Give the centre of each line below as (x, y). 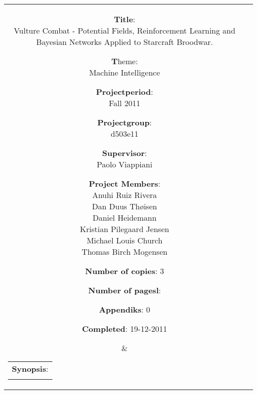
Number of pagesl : (125, 290)
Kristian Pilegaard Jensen (125, 229)
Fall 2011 (125, 103)
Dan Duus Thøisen (125, 206)
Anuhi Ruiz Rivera (125, 195)
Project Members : (125, 183)
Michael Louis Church (125, 240)
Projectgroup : (125, 122)
